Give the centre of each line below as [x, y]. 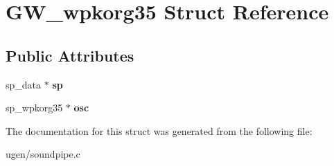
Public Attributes [70, 55]
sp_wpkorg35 [34, 108]
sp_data [24, 84]
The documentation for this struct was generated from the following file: [159, 130]
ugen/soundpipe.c [43, 154]
